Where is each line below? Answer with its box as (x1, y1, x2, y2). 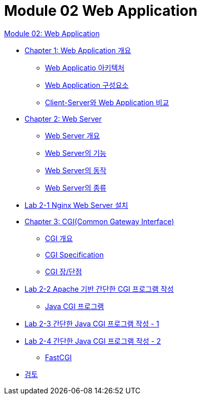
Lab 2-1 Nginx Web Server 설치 (25, 200, 128, 209)
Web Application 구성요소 (45, 80, 129, 89)
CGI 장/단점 (45, 267, 82, 276)
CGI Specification (45, 250, 104, 259)
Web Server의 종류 (45, 183, 106, 192)
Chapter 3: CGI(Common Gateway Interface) (25, 217, 174, 226)
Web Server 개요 (45, 131, 100, 140)
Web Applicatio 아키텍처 (45, 63, 125, 72)
